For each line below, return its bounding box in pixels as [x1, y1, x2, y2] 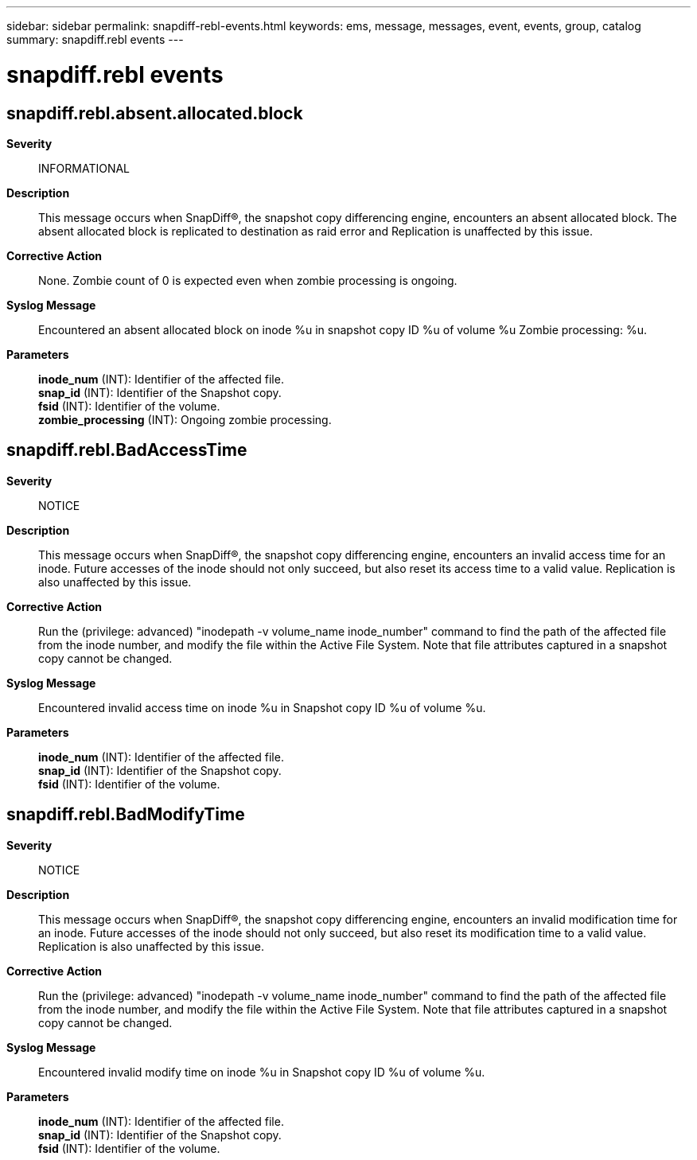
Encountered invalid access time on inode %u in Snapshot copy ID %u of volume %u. [38, 700, 486, 714]
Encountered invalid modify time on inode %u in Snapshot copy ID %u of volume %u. [38, 1065, 485, 1079]
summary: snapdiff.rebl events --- [6, 33, 184, 46]
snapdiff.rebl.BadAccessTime [6, 440, 247, 461]
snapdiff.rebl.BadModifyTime [6, 804, 245, 825]
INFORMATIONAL [38, 161, 130, 175]
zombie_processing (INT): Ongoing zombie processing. [38, 412, 332, 426]
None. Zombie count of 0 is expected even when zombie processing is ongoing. [38, 273, 458, 287]
